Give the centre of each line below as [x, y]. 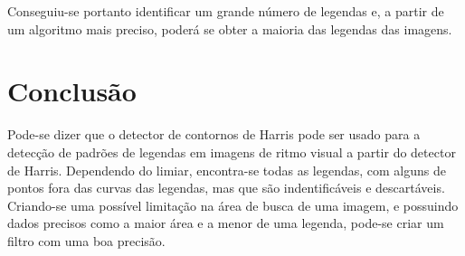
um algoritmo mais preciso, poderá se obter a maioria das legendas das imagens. [230, 28]
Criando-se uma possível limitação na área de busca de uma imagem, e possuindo [233, 205]
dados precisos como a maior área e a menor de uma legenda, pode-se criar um [226, 223]
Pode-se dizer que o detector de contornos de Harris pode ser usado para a [214, 134]
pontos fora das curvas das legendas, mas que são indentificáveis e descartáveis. [226, 188]
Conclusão [72, 91]
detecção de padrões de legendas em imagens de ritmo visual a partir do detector [232, 152]
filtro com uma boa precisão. [86, 240]
